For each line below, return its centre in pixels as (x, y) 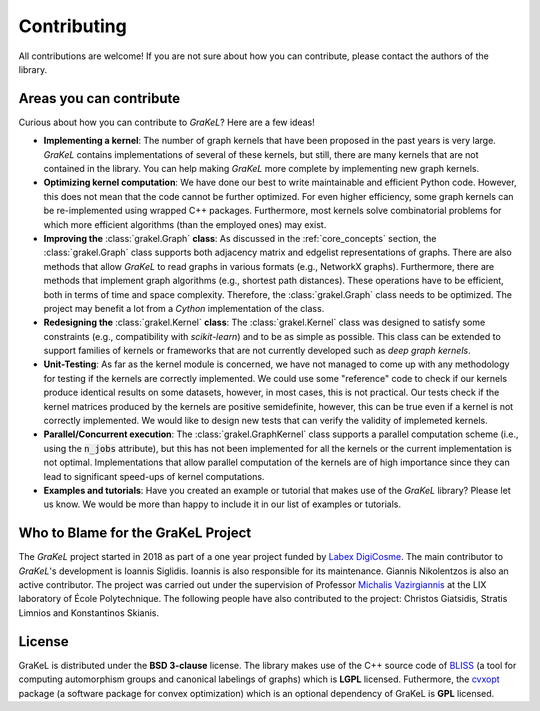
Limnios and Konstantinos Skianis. (89, 612)
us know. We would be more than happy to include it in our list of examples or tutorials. (222, 504)
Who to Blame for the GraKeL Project (135, 533)
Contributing (72, 26)
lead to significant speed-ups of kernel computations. (154, 476)
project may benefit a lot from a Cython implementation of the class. (184, 308)
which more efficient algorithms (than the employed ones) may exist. (185, 224)
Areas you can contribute (99, 98)
